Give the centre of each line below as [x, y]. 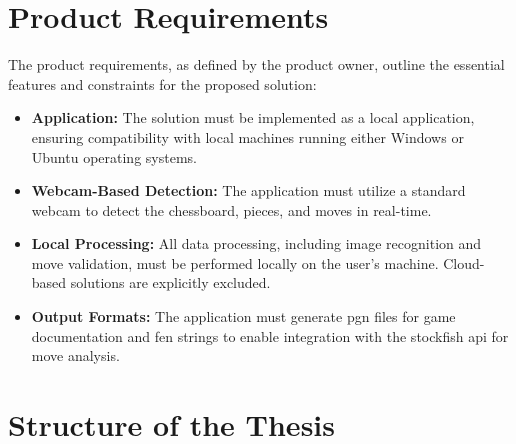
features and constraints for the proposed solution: [162, 83]
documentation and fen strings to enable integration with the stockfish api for [270, 335]
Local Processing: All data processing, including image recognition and [256, 243]
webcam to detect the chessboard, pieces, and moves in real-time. [231, 209]
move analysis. [75, 355]
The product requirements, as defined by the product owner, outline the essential [256, 64]
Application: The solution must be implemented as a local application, [253, 117]
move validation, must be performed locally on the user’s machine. [235, 262]
